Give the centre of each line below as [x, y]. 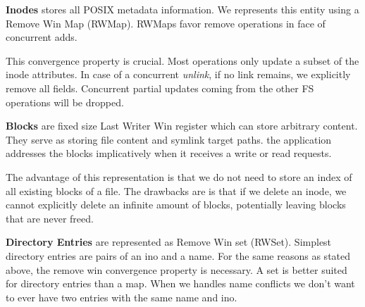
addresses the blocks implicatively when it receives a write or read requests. [169, 153]
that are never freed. [50, 218]
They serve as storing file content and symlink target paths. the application [169, 139]
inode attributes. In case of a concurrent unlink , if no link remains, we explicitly [178, 74]
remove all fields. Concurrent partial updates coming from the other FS [160, 88]
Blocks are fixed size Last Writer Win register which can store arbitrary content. [182, 126]
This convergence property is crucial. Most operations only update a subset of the [182, 60]
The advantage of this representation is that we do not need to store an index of [179, 176]
